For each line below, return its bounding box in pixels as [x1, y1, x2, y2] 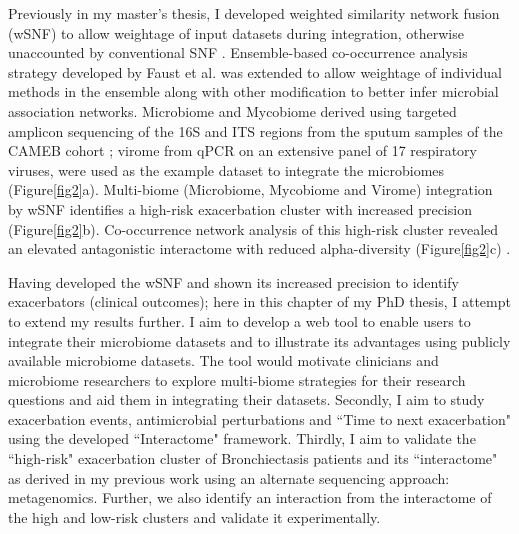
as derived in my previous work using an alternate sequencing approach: [8, 467, 450, 488]
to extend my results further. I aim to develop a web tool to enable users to [8, 310, 471, 331]
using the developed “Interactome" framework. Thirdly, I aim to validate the [8, 428, 476, 449]
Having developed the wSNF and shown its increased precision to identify [8, 271, 459, 292]
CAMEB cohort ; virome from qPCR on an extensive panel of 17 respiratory [8, 140, 478, 161]
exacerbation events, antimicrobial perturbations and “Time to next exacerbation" [8, 408, 511, 429]
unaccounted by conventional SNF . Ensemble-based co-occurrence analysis [8, 42, 468, 63]
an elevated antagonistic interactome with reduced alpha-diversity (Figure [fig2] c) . [8, 238, 511, 259]
